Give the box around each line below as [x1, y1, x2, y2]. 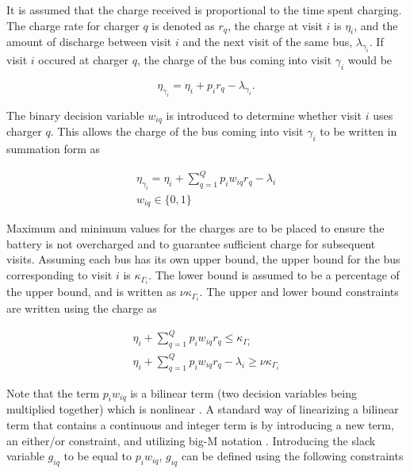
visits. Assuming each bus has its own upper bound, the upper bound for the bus [6, 251, 400, 267]
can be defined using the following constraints [181, 448, 404, 464]
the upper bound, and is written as [6, 283, 177, 300]
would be [347, 52, 393, 68]
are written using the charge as [6, 300, 157, 317]
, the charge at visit [228, 17, 323, 33]
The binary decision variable [6, 106, 144, 123]
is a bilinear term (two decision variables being [130, 384, 357, 401]
